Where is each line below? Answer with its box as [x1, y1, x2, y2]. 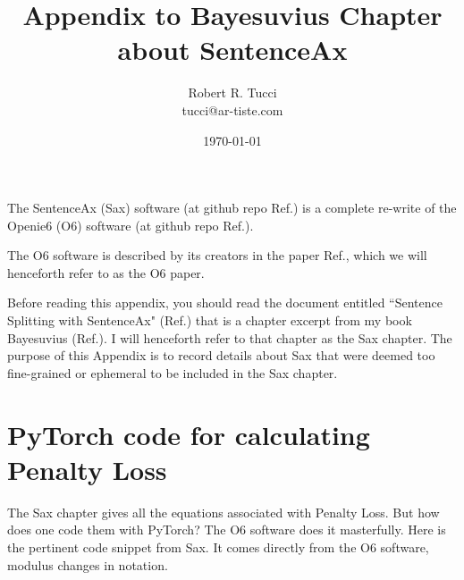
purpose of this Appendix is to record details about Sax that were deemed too [7, 346, 435, 365]
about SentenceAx [117, 31, 348, 68]
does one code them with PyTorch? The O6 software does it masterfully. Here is [7, 520, 446, 539]
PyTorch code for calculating [7, 416, 370, 452]
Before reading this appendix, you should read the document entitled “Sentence [7, 293, 443, 312]
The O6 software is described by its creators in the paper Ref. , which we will [7, 246, 427, 265]
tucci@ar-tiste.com [181, 100, 283, 119]
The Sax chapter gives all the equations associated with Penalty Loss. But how [7, 502, 440, 521]
